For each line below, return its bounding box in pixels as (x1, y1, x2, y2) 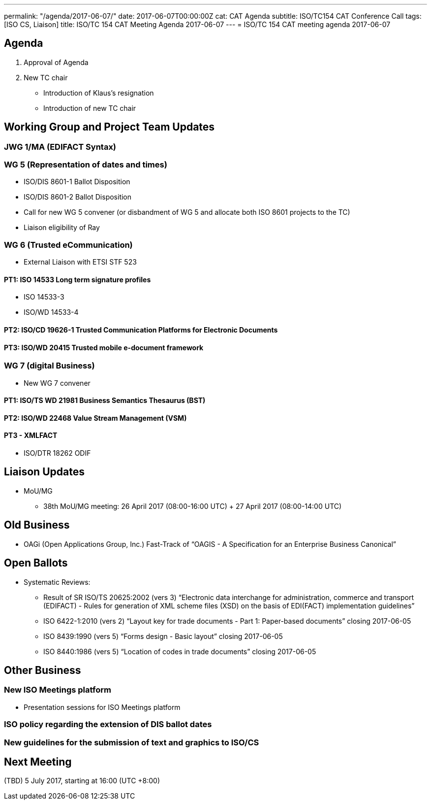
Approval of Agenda (24, 58, 89, 67)
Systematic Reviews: (24, 577, 91, 586)
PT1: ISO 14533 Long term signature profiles (4, 275, 151, 284)
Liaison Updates (4, 466, 85, 478)
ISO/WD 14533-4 (24, 308, 79, 317)
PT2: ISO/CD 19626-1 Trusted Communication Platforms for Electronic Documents (4, 326, 278, 335)
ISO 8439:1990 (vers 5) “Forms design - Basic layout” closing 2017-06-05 (43, 632, 283, 640)
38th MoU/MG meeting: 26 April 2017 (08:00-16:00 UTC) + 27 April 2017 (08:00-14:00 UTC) (43, 502, 342, 510)
